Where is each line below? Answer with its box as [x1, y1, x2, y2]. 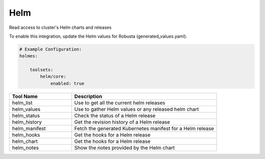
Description [74, 93, 103, 100]
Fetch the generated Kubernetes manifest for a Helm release [74, 125, 214, 132]
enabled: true [50, 81, 84, 86]
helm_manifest [12, 125, 46, 132]
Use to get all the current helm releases [74, 99, 165, 106]
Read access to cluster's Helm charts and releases [9, 24, 112, 30]
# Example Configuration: [19, 46, 82, 52]
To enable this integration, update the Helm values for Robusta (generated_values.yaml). [9, 33, 187, 39]
